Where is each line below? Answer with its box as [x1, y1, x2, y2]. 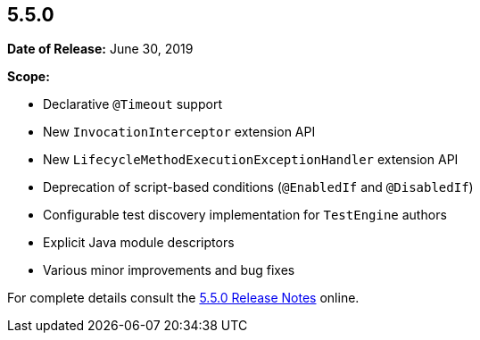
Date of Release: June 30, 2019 [7, 41, 194, 57]
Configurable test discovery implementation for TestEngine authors [43, 207, 447, 223]
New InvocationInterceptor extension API [43, 124, 316, 140]
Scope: [7, 69, 50, 85]
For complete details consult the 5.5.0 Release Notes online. [7, 290, 360, 306]
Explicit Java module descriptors [43, 235, 235, 251]
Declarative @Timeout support [43, 96, 222, 112]
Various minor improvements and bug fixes [43, 262, 295, 278]
